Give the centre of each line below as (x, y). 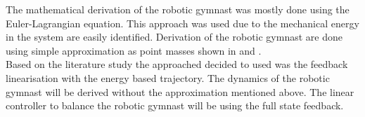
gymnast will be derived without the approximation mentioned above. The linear (180, 91)
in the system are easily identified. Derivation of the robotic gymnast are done (174, 37)
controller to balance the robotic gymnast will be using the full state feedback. (175, 105)
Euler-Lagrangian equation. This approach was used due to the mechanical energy (182, 23)
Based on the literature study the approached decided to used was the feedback (177, 64)
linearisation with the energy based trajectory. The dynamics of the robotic (168, 77)
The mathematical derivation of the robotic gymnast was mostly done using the (178, 9)
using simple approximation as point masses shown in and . (134, 50)
